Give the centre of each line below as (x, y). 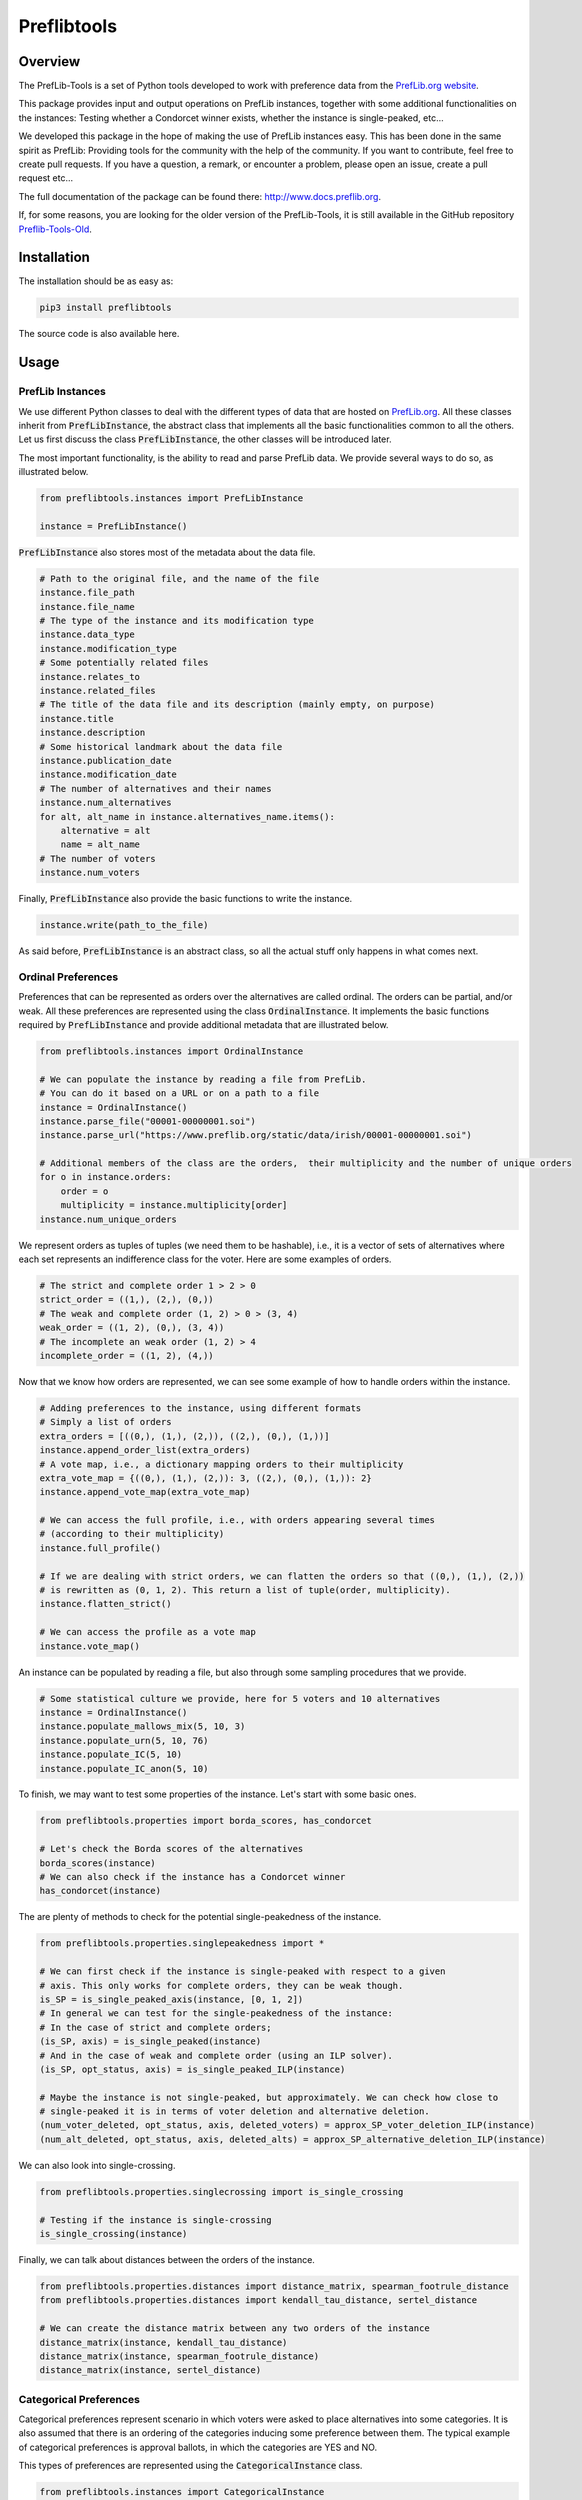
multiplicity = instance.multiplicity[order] (174, 1205)
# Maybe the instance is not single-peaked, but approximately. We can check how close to (269, 2097)
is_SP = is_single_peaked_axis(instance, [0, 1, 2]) (171, 1999)
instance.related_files (98, 691)
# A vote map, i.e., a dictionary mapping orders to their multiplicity (221, 1464)
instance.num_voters (89, 873)
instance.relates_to (89, 676)
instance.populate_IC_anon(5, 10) (124, 1768)
